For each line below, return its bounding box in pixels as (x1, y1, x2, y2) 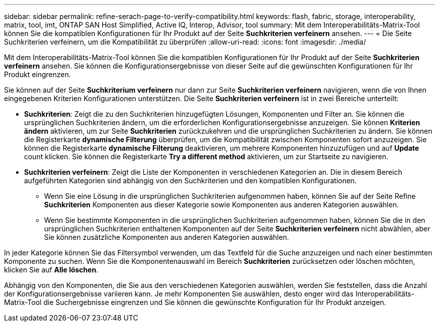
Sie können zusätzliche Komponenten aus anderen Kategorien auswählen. (44, 233, 289, 241)
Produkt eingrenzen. (4, 70, 71, 79)
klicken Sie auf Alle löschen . (4, 265, 98, 274)
